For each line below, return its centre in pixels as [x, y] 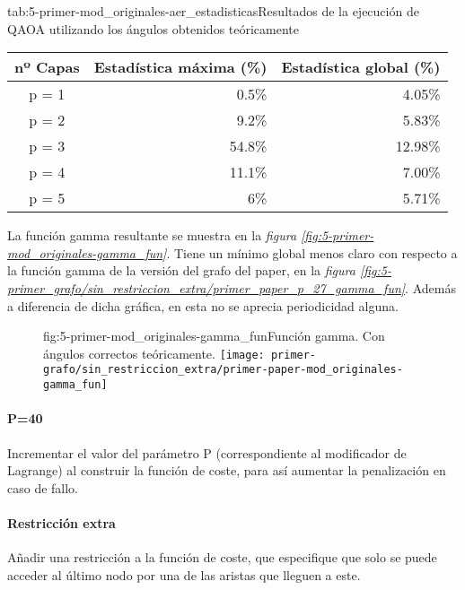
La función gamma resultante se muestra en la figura [152, 235]
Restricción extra [61, 522]
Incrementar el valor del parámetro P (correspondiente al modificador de [207, 452]
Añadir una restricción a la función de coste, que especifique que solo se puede [222, 557]
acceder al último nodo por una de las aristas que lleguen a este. [184, 574]
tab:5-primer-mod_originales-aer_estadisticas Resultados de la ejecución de [213, 11]
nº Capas [47, 67]
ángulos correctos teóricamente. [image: [154, 353]
